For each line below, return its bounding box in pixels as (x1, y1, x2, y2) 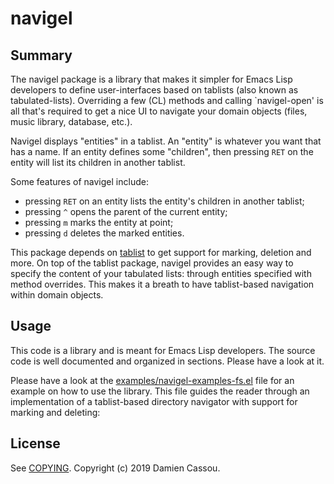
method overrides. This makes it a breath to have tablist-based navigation (10, 278, 315, 290)
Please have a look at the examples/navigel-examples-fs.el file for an (10, 374, 295, 386)
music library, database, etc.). (10, 116, 133, 127)
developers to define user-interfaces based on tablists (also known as (10, 84, 299, 96)
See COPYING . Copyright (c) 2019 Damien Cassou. (10, 462, 221, 474)
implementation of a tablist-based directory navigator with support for (10, 395, 298, 407)
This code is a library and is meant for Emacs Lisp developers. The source (10, 344, 316, 356)
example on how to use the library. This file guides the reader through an (10, 385, 310, 397)
